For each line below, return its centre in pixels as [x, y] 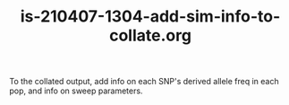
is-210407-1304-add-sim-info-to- [150, 17]
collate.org [150, 35]
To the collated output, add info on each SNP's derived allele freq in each [144, 82]
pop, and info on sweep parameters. [76, 91]
